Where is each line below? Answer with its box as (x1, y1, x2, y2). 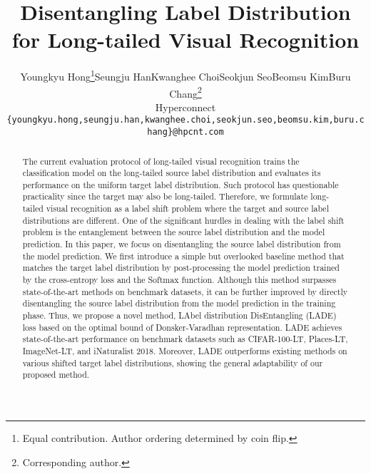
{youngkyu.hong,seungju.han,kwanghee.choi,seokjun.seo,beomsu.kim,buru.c (6, 115, 365, 125)
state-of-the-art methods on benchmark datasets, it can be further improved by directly (22, 285, 348, 297)
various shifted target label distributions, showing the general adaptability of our (22, 356, 323, 369)
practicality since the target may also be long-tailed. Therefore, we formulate (22, 190, 308, 202)
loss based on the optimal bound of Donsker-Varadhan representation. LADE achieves (22, 321, 342, 333)
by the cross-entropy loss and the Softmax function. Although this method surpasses (22, 274, 337, 286)
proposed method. (22, 369, 90, 381)
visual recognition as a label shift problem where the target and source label (46, 202, 329, 215)
